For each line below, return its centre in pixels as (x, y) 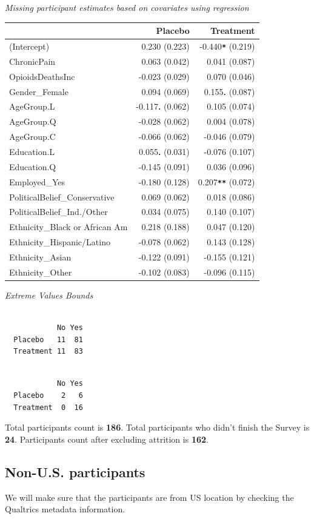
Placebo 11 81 (48, 339)
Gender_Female (39, 91)
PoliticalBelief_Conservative (62, 197)
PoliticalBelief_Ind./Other (58, 212)
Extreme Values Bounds (49, 295)
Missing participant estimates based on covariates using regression (127, 7)
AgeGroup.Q (33, 121)
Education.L (32, 151)
